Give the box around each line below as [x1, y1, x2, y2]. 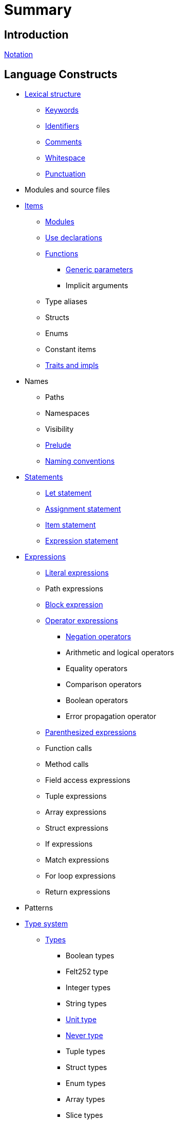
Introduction [4, 28, 69, 41]
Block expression [45, 600, 103, 609]
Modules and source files [25, 185, 110, 195]
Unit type [66, 1015, 97, 1024]
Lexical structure [25, 90, 81, 99]
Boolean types [66, 951, 114, 960]
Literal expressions [45, 568, 109, 577]
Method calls [45, 760, 89, 769]
